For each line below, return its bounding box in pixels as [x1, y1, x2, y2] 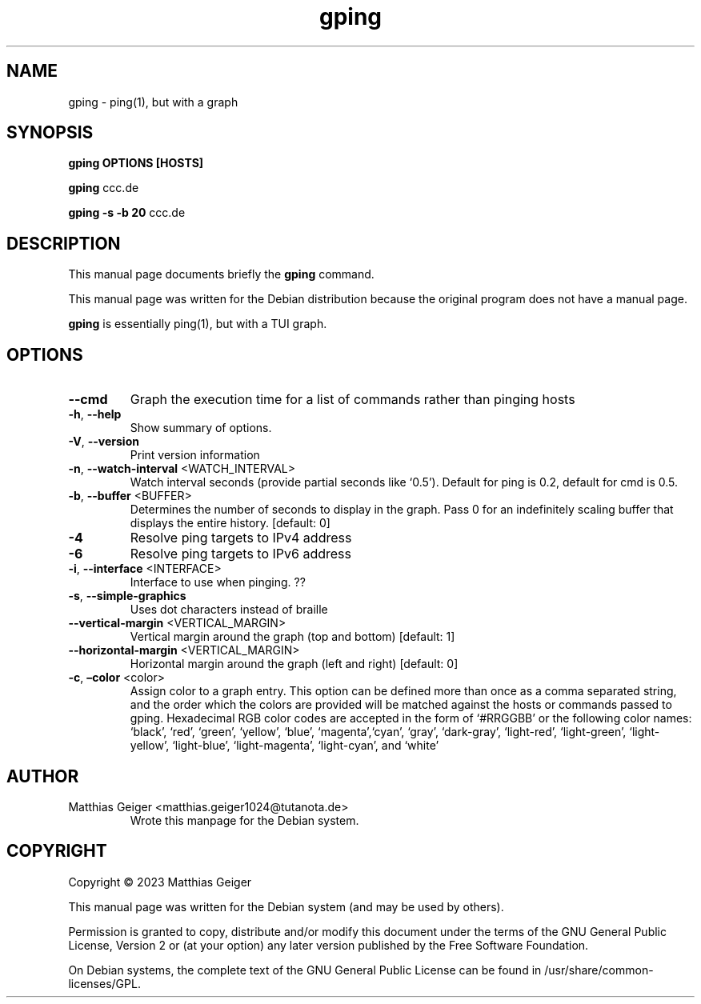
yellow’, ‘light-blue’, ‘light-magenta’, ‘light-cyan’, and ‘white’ [130, 738, 439, 753]
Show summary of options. [130, 421, 272, 435]
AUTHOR [6, 766, 79, 786]
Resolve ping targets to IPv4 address [130, 530, 352, 546]
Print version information [130, 448, 260, 462]
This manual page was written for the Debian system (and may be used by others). [68, 899, 504, 914]
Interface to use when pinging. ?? [130, 575, 306, 590]
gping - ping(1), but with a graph [68, 94, 238, 109]
